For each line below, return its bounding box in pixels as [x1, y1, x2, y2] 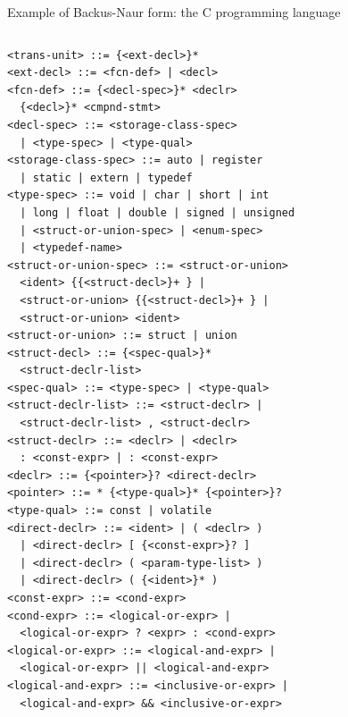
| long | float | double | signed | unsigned [20, 206, 295, 219]
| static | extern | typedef [20, 171, 193, 184]
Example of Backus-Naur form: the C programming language [7, 3, 341, 21]
